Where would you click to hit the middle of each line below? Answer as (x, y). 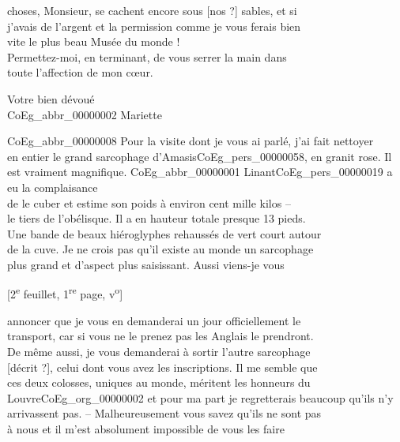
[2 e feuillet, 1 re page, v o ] (65, 293)
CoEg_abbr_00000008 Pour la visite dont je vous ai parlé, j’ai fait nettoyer (191, 141)
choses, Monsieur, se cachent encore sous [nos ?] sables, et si (152, 10)
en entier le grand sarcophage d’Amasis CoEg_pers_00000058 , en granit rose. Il (200, 156)
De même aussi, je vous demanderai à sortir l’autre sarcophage (159, 351)
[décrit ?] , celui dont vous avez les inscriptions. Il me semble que (162, 367)
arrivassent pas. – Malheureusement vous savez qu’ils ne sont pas (164, 413)
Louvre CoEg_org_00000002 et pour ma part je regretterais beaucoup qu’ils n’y (200, 397)
